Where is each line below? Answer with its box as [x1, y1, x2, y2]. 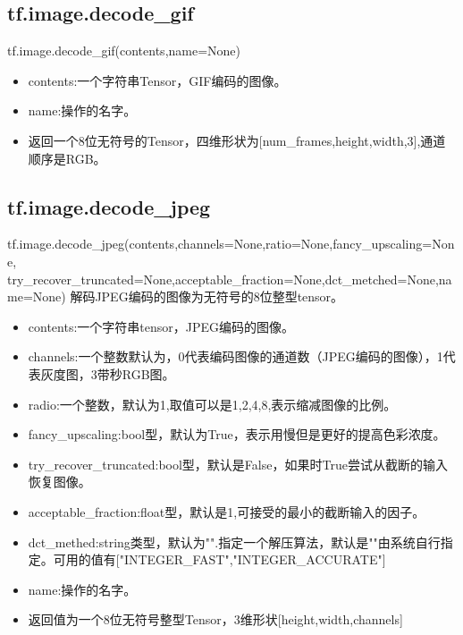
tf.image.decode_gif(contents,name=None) [7, 41, 241, 60]
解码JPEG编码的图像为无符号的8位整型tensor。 [70, 287, 344, 306]
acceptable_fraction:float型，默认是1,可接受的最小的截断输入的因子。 [28, 502, 425, 521]
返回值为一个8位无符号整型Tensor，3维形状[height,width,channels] [28, 610, 403, 629]
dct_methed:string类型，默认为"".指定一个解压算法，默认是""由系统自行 [28, 532, 441, 551]
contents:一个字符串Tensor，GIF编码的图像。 [28, 71, 287, 89]
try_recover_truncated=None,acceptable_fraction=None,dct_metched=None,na [7, 269, 452, 288]
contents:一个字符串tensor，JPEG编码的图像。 [28, 317, 295, 335]
